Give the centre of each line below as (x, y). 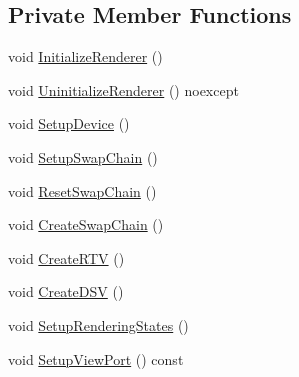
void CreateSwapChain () (86, 224)
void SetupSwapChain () (83, 156)
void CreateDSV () (66, 291)
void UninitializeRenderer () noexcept (123, 89)
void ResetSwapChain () (82, 190)
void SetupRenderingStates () (98, 324)
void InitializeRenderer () (85, 56)
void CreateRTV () (66, 257)
